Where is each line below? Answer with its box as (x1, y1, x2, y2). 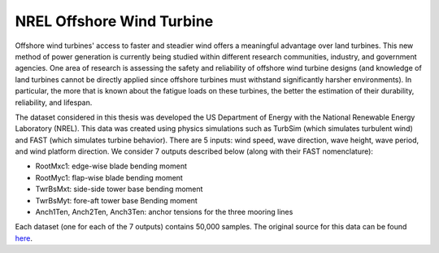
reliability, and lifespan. (15, 98, 93, 107)
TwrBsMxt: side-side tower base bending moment (35, 184, 203, 194)
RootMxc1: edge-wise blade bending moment (35, 161, 187, 171)
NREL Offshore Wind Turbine (15, 12, 214, 30)
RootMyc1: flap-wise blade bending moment (35, 172, 183, 182)
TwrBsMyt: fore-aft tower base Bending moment (35, 195, 198, 205)
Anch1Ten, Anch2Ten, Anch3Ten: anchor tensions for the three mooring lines (35, 207, 293, 217)
